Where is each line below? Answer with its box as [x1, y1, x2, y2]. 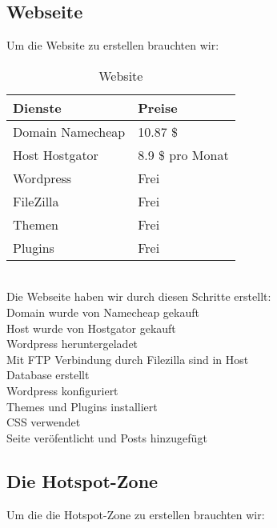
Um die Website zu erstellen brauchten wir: [6, 37, 219, 54]
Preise [138, 98, 178, 117]
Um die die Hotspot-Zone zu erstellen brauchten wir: [6, 506, 265, 522]
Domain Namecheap [13, 122, 126, 141]
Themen [13, 214, 58, 234]
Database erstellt [6, 366, 90, 383]
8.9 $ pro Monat [138, 145, 229, 164]
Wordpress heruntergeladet [6, 335, 138, 352]
